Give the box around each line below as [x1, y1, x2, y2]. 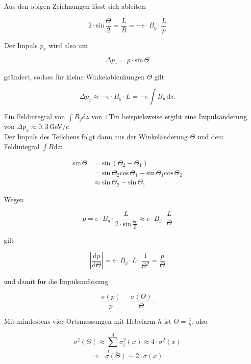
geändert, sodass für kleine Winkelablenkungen [4, 72, 145, 82]
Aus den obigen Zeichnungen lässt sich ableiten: [4, 1, 147, 11]
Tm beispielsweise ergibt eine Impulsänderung [109, 111, 247, 121]
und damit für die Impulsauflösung [4, 276, 108, 286]
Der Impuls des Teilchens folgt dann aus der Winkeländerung [4, 131, 188, 142]
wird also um [49, 40, 88, 50]
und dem [197, 131, 224, 142]
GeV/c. [49, 121, 71, 131]
